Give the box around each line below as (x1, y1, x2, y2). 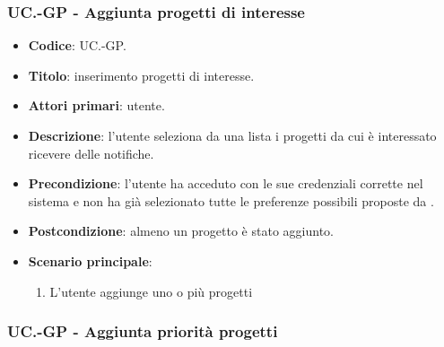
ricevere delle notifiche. (28, 143, 154, 162)
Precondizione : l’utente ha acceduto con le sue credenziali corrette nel (28, 174, 423, 193)
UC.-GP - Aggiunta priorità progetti (7, 320, 278, 343)
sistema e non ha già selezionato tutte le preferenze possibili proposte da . (28, 191, 434, 210)
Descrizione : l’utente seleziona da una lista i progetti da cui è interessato (28, 126, 437, 144)
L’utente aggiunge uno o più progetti (49, 282, 253, 300)
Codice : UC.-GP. (28, 36, 126, 55)
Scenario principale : (28, 251, 152, 270)
